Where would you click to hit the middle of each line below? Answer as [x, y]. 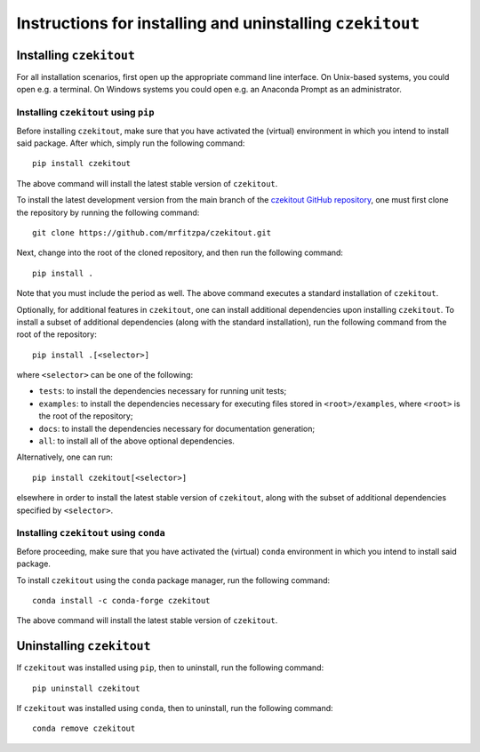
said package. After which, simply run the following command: [131, 143]
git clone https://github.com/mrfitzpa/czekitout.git [152, 232]
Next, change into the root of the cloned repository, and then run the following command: [180, 252]
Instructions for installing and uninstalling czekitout [218, 23]
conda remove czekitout [84, 728]
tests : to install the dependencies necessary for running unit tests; [163, 391]
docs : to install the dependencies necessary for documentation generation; [177, 428]
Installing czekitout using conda [91, 533]
